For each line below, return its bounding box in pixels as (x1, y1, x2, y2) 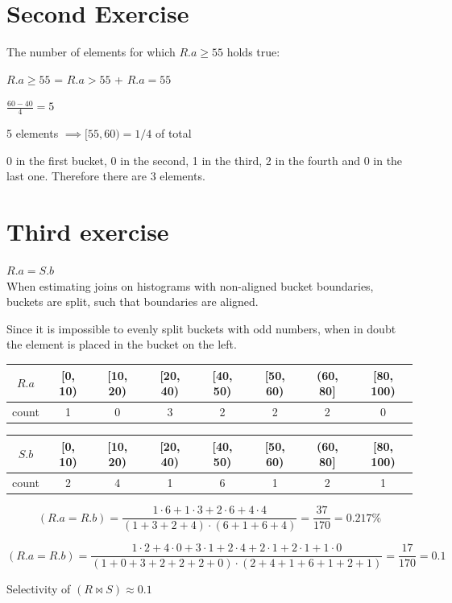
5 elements (6, 125, 59, 142)
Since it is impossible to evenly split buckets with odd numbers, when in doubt (6, 320, 396, 337)
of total (155, 125, 192, 142)
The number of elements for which (6, 43, 176, 60)
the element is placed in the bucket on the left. (6, 336, 237, 353)
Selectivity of (6, 580, 71, 597)
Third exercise (6, 215, 169, 248)
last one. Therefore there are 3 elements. (6, 167, 205, 184)
